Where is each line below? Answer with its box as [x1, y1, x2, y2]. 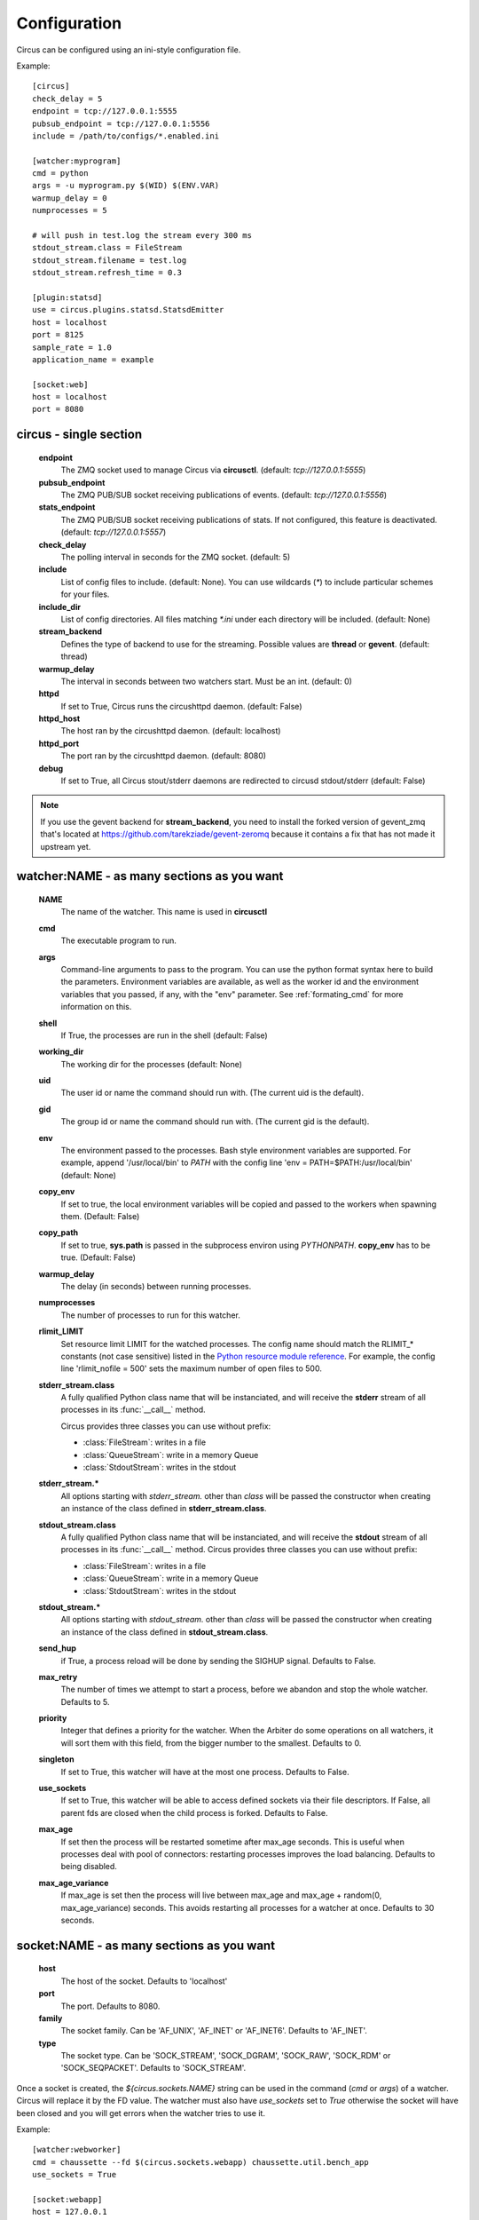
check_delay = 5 [32, 93, 103, 104]
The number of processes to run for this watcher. [60, 1310, 241, 1320]
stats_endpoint [38, 502, 96, 512]
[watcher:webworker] [32, 2145, 122, 2155]
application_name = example [32, 354, 154, 364]
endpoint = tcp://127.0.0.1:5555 [32, 107, 177, 116]
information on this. [60, 1002, 132, 1012]
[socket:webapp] [32, 2194, 103, 2204]
